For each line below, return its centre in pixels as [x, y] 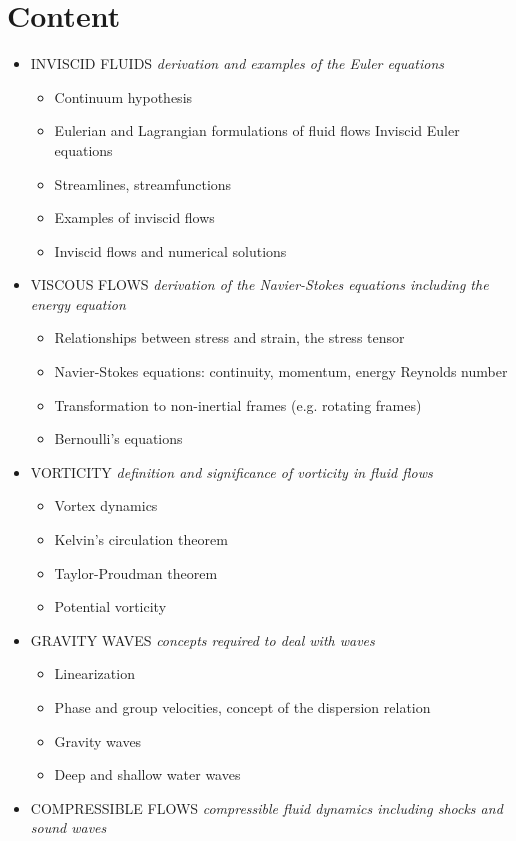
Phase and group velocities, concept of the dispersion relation [242, 707]
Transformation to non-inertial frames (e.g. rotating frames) [238, 404]
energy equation [78, 303]
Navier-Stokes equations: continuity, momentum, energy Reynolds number [281, 371]
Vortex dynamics [106, 505]
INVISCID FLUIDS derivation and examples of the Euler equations [237, 63]
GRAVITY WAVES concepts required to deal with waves [202, 639]
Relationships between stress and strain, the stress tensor [229, 337]
